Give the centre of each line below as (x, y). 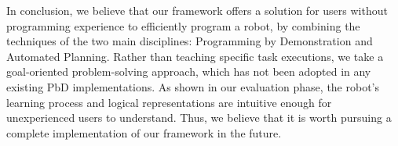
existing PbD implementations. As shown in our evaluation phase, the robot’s (193, 86)
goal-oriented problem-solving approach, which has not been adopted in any (189, 71)
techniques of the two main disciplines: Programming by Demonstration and (190, 41)
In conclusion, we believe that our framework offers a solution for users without (197, 10)
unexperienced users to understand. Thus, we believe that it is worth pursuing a (199, 118)
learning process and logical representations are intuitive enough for (169, 102)
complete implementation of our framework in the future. (144, 132)
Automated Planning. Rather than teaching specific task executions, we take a (195, 56)
